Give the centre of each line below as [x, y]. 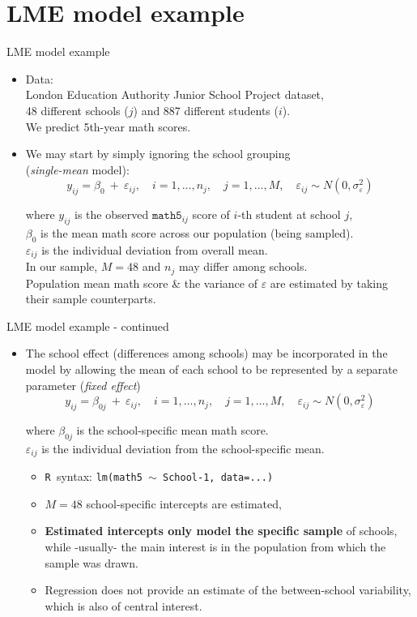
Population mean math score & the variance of [141, 283]
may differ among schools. [243, 266]
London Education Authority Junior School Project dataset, [174, 94]
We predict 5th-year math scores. [108, 126]
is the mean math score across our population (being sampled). [197, 232]
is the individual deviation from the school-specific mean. [183, 448]
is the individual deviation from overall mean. [155, 249]
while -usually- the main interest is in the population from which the [215, 547]
